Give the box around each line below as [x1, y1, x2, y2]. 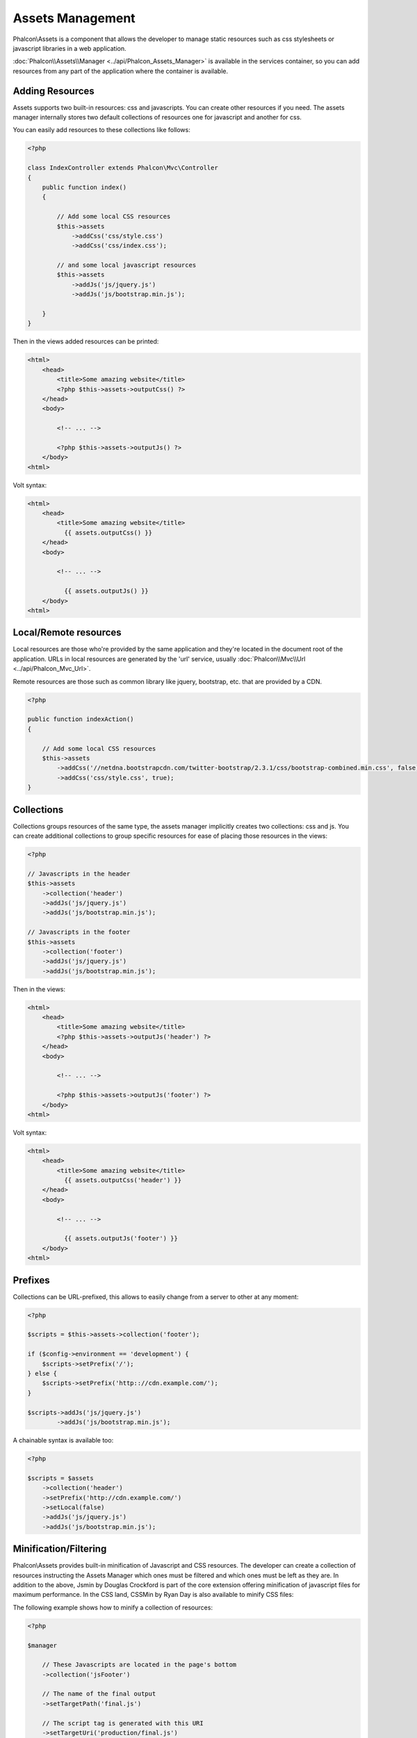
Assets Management [13, 10, 136, 26]
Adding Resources [13, 85, 95, 97]
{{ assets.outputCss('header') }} [63, 1176, 182, 1185]
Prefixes [13, 1274, 50, 1286]
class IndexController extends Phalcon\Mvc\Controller [27, 164, 218, 172]
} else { [27, 1370, 58, 1378]
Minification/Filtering [13, 1543, 107, 1555]
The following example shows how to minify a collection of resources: [13, 1603, 213, 1611]
